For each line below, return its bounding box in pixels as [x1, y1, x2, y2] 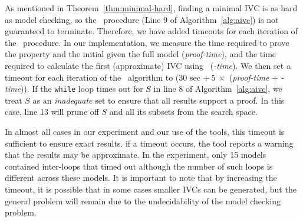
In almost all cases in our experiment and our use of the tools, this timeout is [5, 125, 285, 137]
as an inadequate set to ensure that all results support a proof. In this [32, 94, 285, 106]
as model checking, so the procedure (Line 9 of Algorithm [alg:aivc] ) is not [5, 13, 279, 25]
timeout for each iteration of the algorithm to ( [5, 71, 179, 83]
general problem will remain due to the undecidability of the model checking [5, 194, 281, 207]
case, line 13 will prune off [5, 105, 99, 118]
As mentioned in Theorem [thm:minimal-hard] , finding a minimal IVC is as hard [5, 2, 298, 14]
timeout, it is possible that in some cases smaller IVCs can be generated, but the [5, 183, 297, 195]
